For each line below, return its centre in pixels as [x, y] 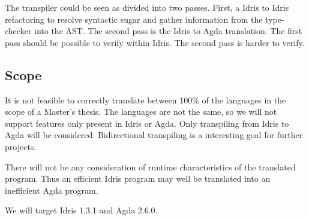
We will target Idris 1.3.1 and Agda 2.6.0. [81, 210]
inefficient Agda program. [52, 190]
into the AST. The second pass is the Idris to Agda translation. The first [168, 31]
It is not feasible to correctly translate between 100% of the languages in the [145, 100]
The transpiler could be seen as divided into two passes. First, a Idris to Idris [147, 7]
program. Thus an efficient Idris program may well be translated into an [138, 178]
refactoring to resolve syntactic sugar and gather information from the [134, 19]
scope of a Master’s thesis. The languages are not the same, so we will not [141, 111]
